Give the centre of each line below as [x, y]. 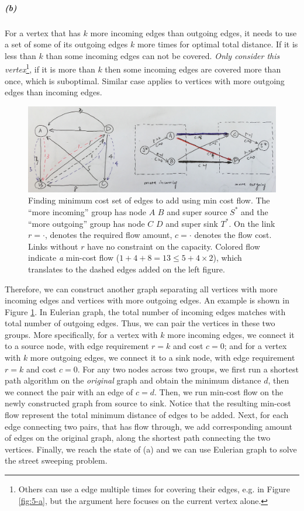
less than [20, 55]
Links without [53, 246]
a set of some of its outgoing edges [66, 44]
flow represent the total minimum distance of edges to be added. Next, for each [147, 415]
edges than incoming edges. [53, 92]
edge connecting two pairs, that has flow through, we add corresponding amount [148, 426]
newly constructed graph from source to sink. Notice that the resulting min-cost [148, 403]
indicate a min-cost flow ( [74, 258]
